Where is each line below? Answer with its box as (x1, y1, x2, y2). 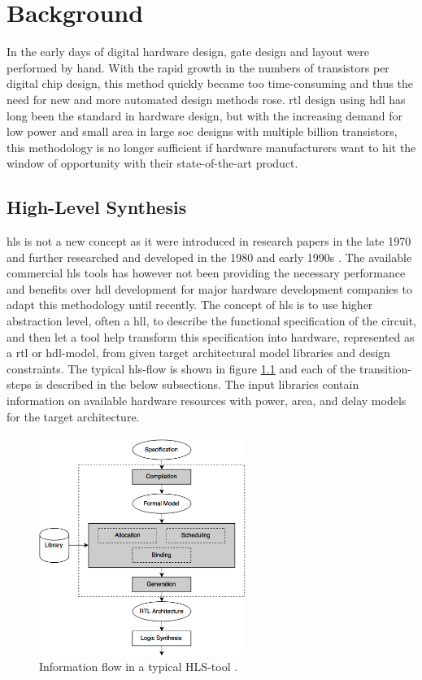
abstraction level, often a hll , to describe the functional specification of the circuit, (7, 312, 416, 329)
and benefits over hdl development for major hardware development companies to (7, 280, 412, 297)
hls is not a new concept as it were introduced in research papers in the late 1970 (7, 233, 411, 250)
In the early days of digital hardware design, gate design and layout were (7, 43, 370, 60)
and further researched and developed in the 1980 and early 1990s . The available (7, 248, 412, 265)
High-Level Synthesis (7, 194, 187, 220)
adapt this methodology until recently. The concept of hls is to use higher (7, 296, 373, 313)
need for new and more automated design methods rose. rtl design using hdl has (7, 90, 406, 107)
